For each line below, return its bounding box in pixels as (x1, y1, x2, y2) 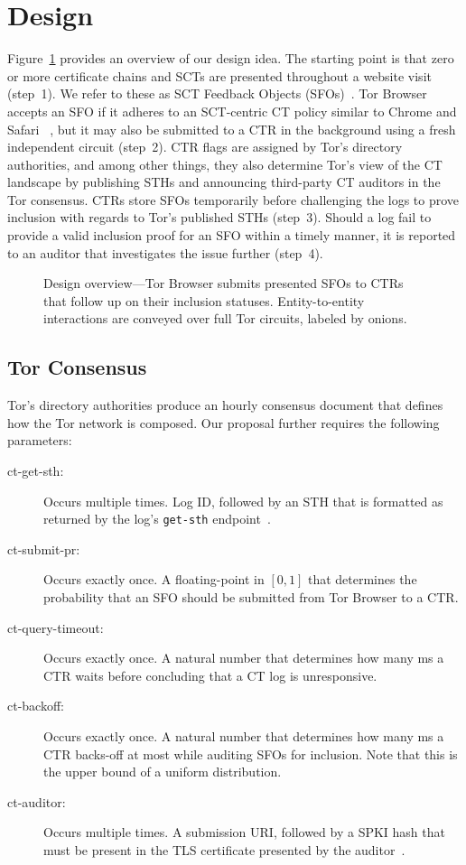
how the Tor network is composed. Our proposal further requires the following (7, 413, 440, 432)
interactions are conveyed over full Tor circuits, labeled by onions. (43, 309, 407, 328)
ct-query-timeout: (7, 618, 104, 637)
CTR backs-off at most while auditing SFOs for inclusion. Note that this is (43, 744, 458, 763)
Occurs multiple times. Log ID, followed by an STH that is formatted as (43, 491, 443, 510)
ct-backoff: (7, 696, 64, 715)
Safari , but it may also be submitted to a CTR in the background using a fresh (7, 119, 456, 138)
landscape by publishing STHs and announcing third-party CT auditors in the (7, 172, 441, 191)
